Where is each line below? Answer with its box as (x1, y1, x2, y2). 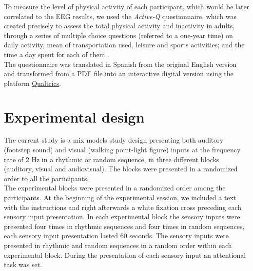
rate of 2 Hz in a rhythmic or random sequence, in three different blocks (4, 154, 219, 164)
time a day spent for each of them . (4, 49, 109, 59)
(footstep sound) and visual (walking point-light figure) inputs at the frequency (4, 145, 241, 155)
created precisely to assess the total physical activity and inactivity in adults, (4, 21, 235, 31)
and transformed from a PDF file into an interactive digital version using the (4, 68, 234, 79)
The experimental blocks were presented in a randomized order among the (4, 183, 226, 193)
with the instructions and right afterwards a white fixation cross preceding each (4, 202, 242, 212)
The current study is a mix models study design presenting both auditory (4, 135, 224, 145)
